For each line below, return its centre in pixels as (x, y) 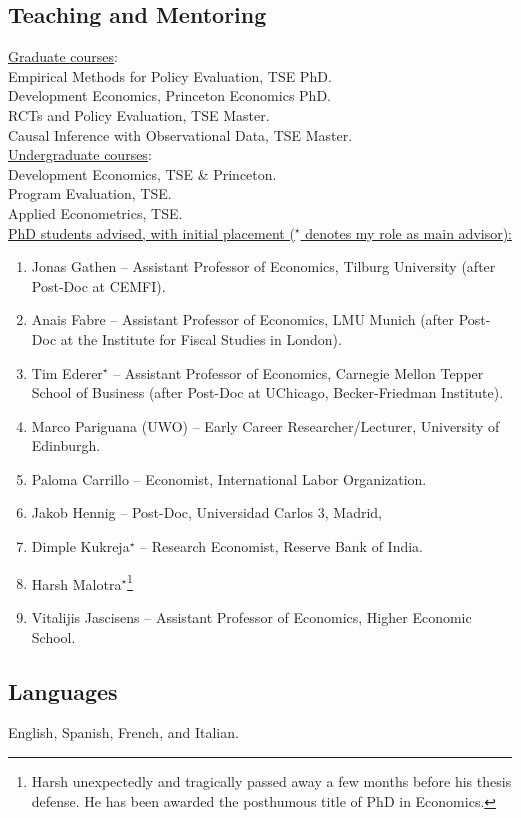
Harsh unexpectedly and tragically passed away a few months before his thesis (271, 780)
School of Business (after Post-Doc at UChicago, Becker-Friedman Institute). (267, 392)
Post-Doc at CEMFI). (98, 285)
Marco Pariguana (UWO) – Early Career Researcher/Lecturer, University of (265, 425)
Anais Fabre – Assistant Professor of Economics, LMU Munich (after (243, 319)
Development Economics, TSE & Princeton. (142, 173)
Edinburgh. (66, 445)
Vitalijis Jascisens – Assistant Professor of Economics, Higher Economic (251, 616)
